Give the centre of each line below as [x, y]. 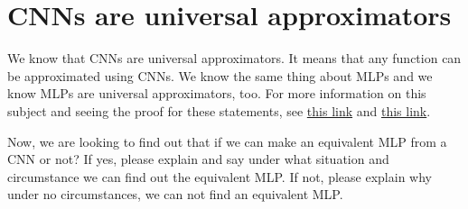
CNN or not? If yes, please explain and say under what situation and [198, 159]
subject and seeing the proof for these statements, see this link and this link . [219, 110]
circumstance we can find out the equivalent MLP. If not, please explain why [220, 176]
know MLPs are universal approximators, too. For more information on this [217, 93]
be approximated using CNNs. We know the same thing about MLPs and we [220, 75]
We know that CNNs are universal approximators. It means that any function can [234, 58]
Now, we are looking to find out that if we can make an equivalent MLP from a [227, 141]
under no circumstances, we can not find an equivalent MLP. [175, 194]
